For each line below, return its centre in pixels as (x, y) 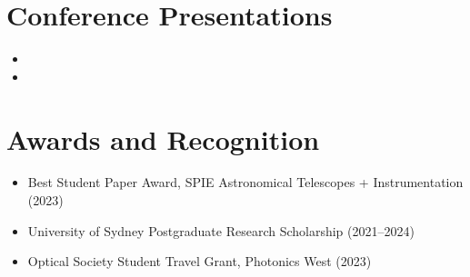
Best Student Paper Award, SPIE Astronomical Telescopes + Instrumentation (245, 182)
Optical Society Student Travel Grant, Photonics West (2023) (200, 261)
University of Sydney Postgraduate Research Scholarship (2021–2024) (221, 230)
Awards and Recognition (163, 138)
